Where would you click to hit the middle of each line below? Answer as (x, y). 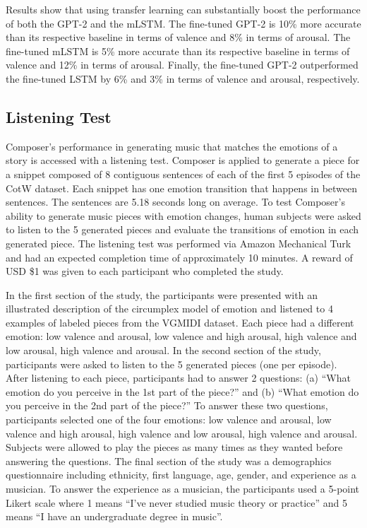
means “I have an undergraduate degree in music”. (114, 516)
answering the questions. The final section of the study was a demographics (169, 460)
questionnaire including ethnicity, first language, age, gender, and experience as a (181, 475)
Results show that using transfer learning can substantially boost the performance (183, 9)
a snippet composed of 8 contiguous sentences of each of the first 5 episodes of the (183, 174)
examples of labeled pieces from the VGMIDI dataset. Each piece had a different (180, 322)
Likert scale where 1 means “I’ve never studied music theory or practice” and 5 (177, 502)
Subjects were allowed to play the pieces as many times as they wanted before (174, 447)
